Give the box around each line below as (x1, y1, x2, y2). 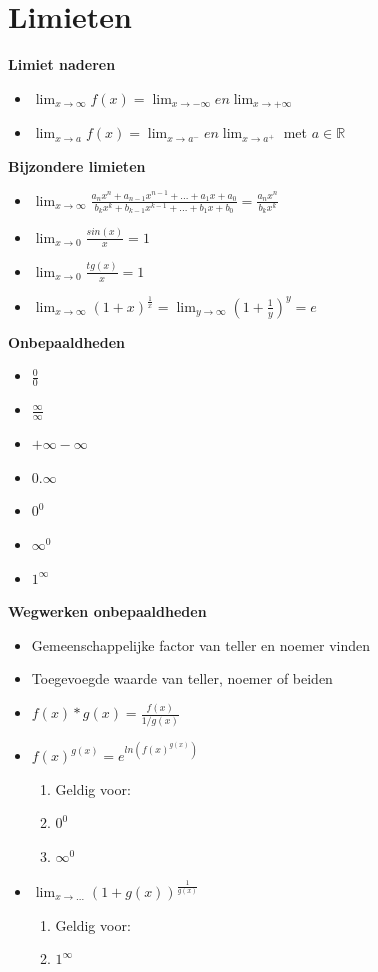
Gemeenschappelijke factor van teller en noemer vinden (31, 634, 371, 655)
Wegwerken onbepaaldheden (8, 601, 207, 622)
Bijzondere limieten (8, 155, 146, 176)
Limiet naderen (8, 54, 116, 75)
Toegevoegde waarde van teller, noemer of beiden (31, 668, 333, 689)
